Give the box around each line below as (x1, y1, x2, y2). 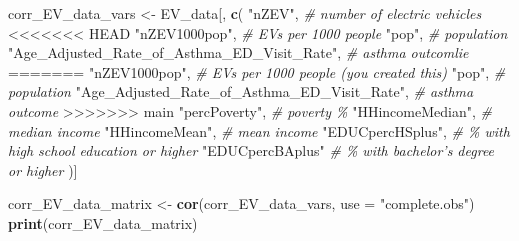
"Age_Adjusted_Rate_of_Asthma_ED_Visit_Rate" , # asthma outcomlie (8, 42, 469, 63)
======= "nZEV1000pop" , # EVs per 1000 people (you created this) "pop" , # (8, 61, 506, 82)
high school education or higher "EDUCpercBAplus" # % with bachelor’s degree (8, 140, 495, 161)
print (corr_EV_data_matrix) (8, 212, 198, 233)
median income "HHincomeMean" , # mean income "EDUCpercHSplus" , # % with (8, 120, 510, 141)
